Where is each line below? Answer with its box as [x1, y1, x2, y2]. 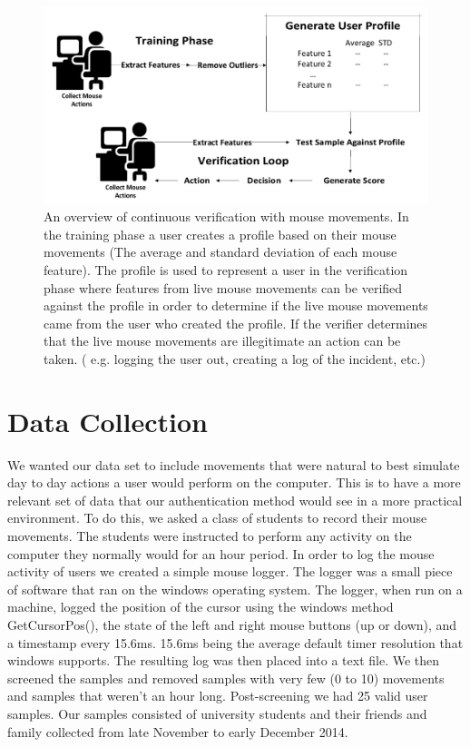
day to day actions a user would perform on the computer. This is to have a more [7, 473, 461, 492]
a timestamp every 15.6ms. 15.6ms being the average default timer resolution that [7, 633, 464, 652]
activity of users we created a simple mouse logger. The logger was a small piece [7, 562, 453, 581]
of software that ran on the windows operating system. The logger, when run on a [7, 579, 463, 598]
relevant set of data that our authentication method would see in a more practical [7, 490, 463, 509]
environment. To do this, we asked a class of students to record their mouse [7, 508, 427, 527]
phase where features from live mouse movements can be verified [44, 278, 403, 297]
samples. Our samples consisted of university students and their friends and [7, 703, 427, 722]
